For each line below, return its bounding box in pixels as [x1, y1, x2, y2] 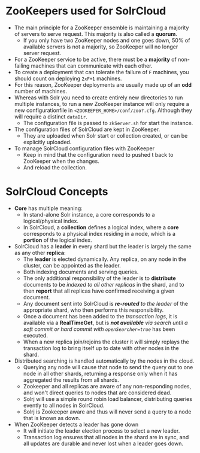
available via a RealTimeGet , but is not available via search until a [23, 319, 188, 326]
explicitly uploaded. [23, 138, 72, 145]
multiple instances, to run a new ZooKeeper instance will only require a [14, 100, 189, 107]
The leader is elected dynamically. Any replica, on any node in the [23, 256, 187, 263]
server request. [23, 49, 61, 56]
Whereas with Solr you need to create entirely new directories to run [14, 94, 183, 101]
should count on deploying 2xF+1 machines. [14, 75, 122, 82]
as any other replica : [14, 249, 66, 256]
